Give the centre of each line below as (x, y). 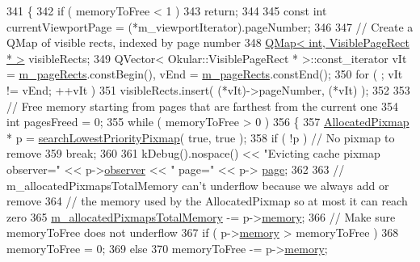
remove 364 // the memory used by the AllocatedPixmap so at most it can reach (207, 201)
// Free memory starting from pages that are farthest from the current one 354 (202, 106)
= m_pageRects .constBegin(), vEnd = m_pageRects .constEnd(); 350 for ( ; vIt (205, 74)
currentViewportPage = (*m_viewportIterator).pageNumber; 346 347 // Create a (210, 26)
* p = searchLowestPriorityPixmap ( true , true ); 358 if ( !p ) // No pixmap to (201, 137)
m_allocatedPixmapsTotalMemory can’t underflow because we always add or (198, 185)
